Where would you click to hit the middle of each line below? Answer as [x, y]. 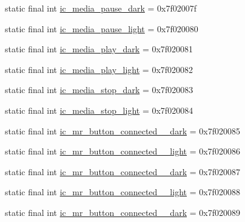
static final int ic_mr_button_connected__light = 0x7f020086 [122, 151]
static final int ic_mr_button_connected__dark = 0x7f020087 [122, 171]
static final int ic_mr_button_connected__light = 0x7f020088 [122, 192]
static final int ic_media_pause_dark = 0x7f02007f [101, 8]
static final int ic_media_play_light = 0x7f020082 [99, 69]
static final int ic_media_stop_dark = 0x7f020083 [99, 90]
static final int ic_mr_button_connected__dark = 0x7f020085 [122, 130]
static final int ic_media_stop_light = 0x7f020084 [99, 110]
